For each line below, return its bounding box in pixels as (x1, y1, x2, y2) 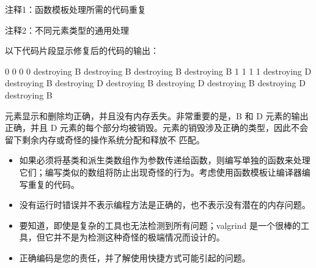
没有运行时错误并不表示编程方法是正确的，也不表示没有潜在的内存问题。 (19, 198, 310, 211)
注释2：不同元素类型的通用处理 (5, 23, 129, 36)
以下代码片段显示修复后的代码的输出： (5, 44, 159, 57)
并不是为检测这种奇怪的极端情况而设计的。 (53, 231, 225, 244)
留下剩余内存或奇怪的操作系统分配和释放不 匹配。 (5, 133, 205, 146)
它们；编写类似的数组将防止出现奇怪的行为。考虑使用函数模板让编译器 (19, 165, 302, 178)
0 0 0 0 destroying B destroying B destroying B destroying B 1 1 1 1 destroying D (5, 64, 312, 77)
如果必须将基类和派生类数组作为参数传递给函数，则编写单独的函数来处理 (19, 154, 310, 166)
